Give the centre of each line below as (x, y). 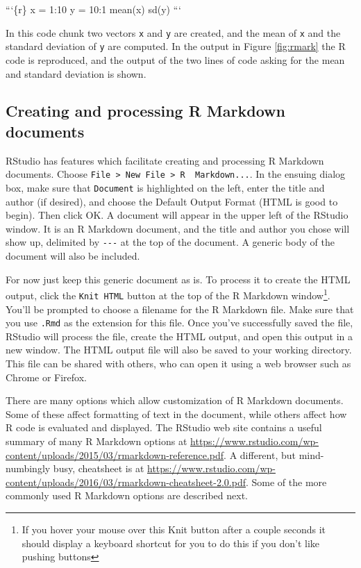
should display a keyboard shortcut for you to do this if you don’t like (171, 543)
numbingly (28, 468)
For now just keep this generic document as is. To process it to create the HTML (178, 279)
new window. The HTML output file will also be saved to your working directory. (179, 350)
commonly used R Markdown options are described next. (127, 495)
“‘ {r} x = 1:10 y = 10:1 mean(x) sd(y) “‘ (93, 9)
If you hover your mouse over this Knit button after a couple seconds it (174, 529)
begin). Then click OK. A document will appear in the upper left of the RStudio (177, 215)
